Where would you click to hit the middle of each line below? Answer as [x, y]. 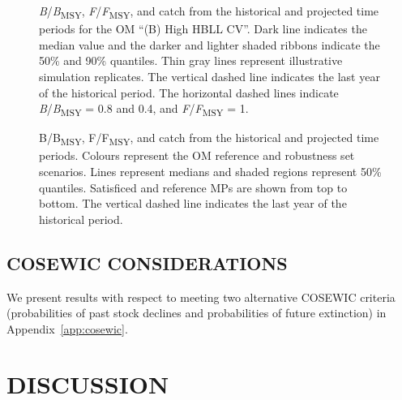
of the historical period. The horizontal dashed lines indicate [189, 92]
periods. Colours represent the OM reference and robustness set [197, 155]
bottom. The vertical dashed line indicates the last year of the [193, 203]
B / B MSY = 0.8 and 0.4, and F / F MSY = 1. [144, 109]
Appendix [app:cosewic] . [67, 328]
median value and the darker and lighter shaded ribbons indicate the [210, 44]
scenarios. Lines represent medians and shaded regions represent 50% [210, 171]
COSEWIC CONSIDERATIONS [147, 262]
